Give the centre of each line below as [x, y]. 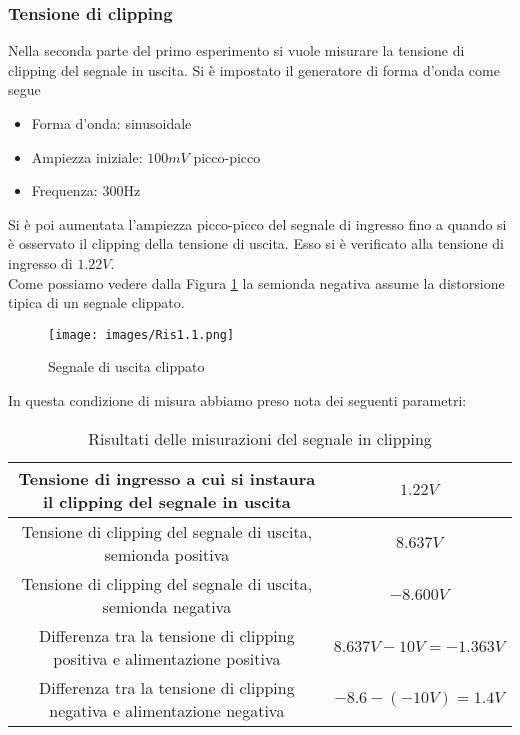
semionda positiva [167, 554]
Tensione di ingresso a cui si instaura [167, 478]
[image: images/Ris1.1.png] [141, 334]
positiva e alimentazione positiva [167, 658]
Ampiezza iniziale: [87, 156]
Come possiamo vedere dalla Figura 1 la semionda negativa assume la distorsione [256, 282]
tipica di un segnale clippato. [96, 302]
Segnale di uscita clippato [126, 366]
